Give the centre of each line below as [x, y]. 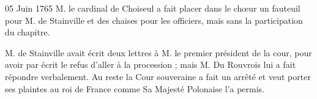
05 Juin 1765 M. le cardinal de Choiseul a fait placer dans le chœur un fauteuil [153, 8]
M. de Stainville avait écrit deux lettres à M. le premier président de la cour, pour [158, 52]
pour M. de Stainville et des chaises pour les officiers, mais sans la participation [154, 20]
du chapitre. [28, 32]
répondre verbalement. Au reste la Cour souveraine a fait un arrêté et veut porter [158, 76]
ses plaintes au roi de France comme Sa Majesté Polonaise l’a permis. [135, 88]
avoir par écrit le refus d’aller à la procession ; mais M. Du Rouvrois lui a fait [151, 64]
